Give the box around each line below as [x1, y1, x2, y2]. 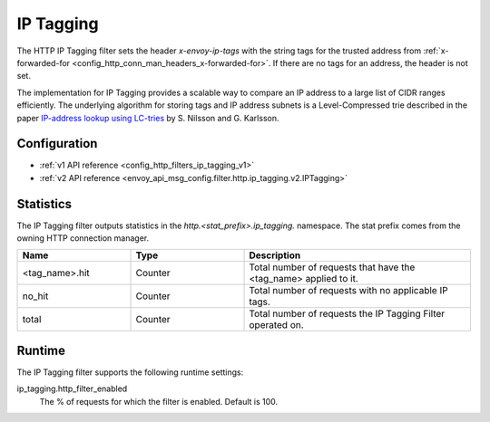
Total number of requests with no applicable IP [249, 284, 448, 297]
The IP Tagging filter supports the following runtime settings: [16, 367, 244, 378]
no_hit [22, 290, 49, 302]
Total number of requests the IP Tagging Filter [249, 308, 446, 321]
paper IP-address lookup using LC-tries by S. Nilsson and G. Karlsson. [16, 112, 279, 123]
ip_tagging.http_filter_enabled [16, 383, 128, 394]
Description [249, 249, 301, 262]
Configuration [16, 136, 98, 151]
